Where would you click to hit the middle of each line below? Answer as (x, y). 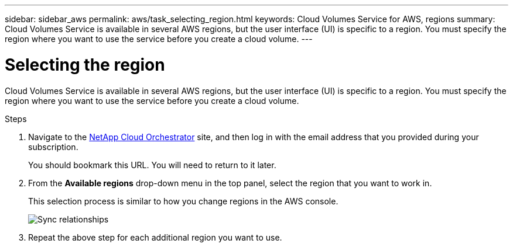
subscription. (53, 147)
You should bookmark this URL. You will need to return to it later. (152, 165)
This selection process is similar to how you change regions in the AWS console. (183, 201)
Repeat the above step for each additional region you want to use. (155, 237)
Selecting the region (85, 65)
